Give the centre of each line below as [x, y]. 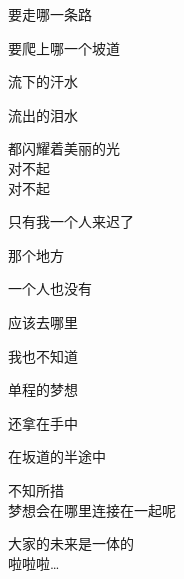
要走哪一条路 [50, 14]
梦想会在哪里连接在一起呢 [92, 509]
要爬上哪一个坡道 [64, 47]
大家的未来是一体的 [71, 543]
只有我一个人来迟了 [71, 221]
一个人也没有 [50, 288]
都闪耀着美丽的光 [64, 148]
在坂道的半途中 [57, 456]
